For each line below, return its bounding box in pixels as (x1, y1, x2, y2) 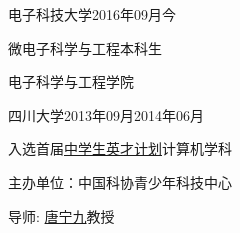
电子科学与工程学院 (8, 71, 134, 92)
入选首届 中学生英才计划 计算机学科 (8, 138, 232, 159)
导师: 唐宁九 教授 (8, 205, 115, 226)
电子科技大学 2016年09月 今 (8, 4, 176, 24)
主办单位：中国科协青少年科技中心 (8, 171, 232, 192)
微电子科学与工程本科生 (8, 37, 162, 58)
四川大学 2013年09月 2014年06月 (8, 104, 204, 125)
